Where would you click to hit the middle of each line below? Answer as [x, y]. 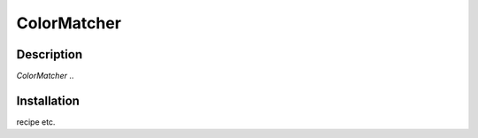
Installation [48, 100]
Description [50, 54]
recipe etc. [36, 122]
